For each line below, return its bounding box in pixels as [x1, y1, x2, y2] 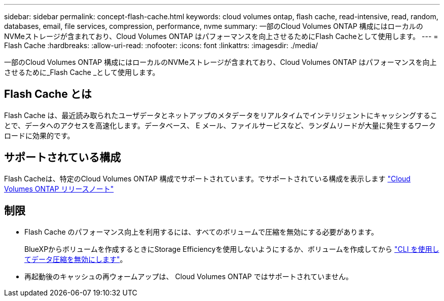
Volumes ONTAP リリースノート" [4, 184, 114, 193]
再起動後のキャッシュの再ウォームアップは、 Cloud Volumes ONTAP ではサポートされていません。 [24, 272, 353, 281]
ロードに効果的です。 [4, 131, 75, 140]
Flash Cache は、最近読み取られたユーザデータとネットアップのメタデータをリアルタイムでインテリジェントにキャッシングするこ [4, 110, 437, 120]
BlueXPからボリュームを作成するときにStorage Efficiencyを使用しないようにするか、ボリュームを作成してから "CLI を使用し [24, 244, 439, 253]
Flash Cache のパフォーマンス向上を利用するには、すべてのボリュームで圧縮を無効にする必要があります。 [24, 227, 379, 236]
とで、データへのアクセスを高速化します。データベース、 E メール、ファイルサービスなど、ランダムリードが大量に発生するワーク [4, 121, 436, 130]
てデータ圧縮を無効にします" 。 [24, 254, 127, 264]
